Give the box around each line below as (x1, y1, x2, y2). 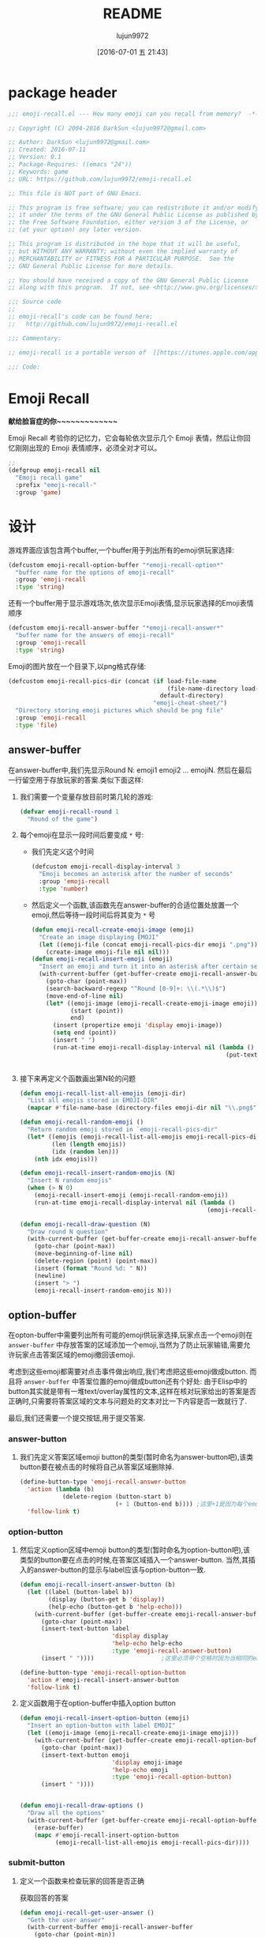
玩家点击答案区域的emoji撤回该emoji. (14, 1350, 136, 1360)
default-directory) (159, 692, 224, 700)
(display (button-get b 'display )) (48, 1595, 166, 1604)
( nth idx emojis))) (34, 1155, 99, 1163)
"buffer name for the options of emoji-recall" (15, 569, 175, 576)
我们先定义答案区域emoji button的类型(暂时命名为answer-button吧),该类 (19, 1453, 254, 1462)
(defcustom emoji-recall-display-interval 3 (31, 863, 181, 871)
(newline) (34, 1271, 66, 1279)
